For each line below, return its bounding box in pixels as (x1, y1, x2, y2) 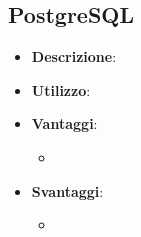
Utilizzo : (31, 79, 91, 100)
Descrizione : (31, 46, 117, 67)
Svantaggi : (31, 180, 104, 201)
